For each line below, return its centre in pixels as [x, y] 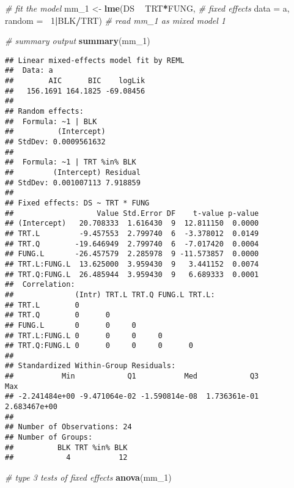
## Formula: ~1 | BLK [51, 121]
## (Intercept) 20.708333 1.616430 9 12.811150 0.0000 [132, 224]
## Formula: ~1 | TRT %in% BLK [71, 162]
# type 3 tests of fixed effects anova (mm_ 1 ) [88, 477]
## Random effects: [44, 112]
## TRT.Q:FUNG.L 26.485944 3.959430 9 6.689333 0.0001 [132, 274]
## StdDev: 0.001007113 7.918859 [73, 183]
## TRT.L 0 [42, 305]
